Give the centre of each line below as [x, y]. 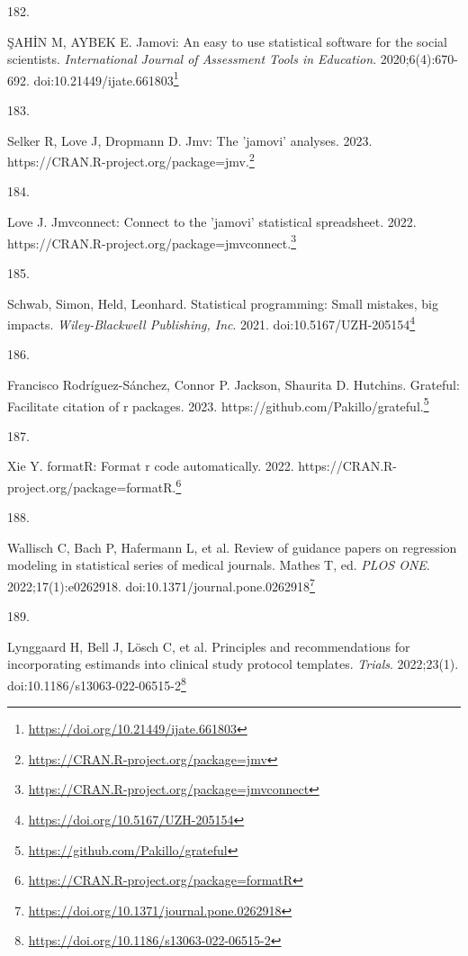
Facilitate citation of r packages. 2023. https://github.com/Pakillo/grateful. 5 [218, 404]
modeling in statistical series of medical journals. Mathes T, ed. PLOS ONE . [219, 565]
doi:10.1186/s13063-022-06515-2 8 [97, 684]
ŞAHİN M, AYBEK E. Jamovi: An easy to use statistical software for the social [227, 41]
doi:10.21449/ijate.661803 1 [106, 78]
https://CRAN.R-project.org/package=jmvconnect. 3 [152, 241]
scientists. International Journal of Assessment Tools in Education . [192, 59]
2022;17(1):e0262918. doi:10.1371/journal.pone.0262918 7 [161, 585]
